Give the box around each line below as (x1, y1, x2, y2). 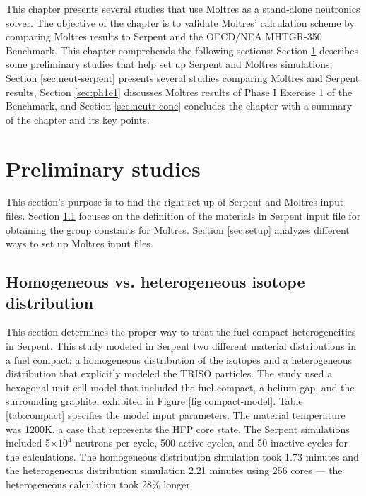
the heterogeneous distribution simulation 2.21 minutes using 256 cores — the (6, 463, 343, 478)
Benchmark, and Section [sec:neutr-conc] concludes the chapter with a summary (6, 98, 353, 113)
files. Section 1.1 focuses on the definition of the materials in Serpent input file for (6, 208, 361, 223)
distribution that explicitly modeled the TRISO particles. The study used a (6, 366, 333, 381)
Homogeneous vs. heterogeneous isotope (6, 271, 305, 293)
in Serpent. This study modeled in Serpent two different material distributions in (6, 338, 356, 353)
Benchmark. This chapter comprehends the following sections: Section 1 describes (6, 42, 358, 57)
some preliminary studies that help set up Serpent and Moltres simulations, (6, 57, 333, 71)
